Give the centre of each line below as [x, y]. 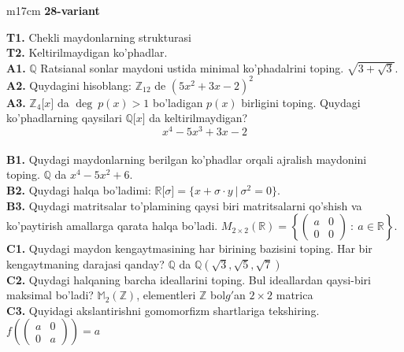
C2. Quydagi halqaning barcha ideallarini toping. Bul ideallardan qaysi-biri [189, 279]
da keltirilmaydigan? [198, 118]
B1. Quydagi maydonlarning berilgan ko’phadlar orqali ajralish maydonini [187, 159]
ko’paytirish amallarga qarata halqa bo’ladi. [112, 226]
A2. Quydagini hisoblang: [69, 85]
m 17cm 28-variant [53, 10]
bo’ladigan [178, 102]
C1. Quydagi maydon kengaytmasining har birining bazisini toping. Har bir [189, 248]
